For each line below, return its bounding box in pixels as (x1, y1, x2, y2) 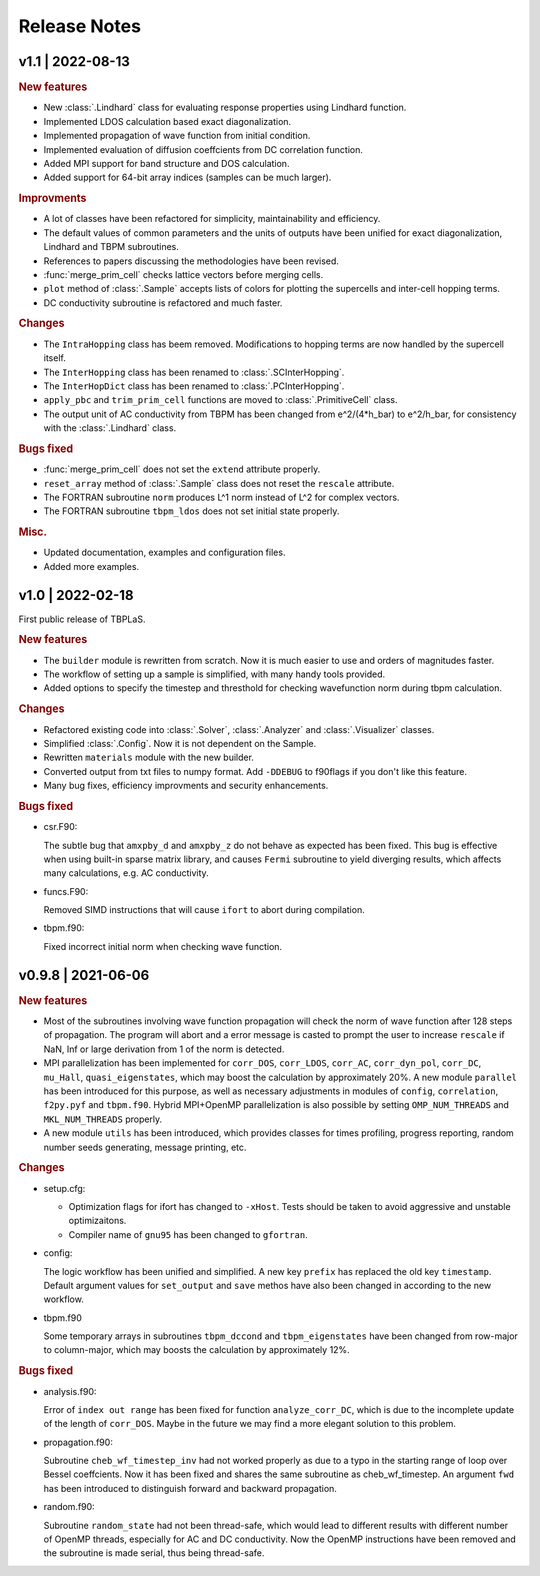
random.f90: (43, 1501, 95, 1513)
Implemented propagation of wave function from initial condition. (43, 130, 311, 142)
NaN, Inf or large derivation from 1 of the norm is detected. (43, 1043, 285, 1055)
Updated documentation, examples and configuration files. (43, 546, 286, 559)
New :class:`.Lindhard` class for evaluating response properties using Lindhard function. (43, 101, 407, 114)
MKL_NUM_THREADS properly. (43, 1113, 163, 1125)
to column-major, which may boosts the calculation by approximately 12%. (43, 1344, 350, 1356)
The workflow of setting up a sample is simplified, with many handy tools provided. (43, 668, 386, 680)
